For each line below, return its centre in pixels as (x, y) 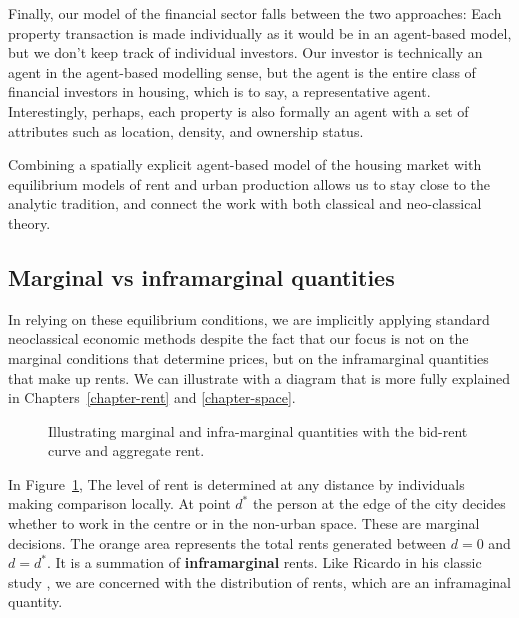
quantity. (35, 601)
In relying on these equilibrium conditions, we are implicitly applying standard (249, 318)
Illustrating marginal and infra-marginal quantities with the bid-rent (258, 430)
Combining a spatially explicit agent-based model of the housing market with (245, 164)
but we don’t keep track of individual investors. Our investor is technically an (245, 52)
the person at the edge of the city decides (379, 503)
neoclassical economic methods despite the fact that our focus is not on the (238, 338)
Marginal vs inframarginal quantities (201, 276)
